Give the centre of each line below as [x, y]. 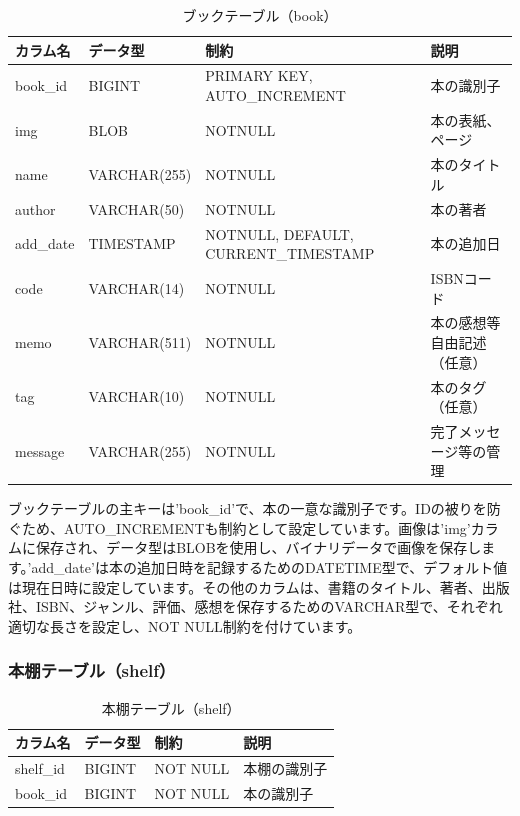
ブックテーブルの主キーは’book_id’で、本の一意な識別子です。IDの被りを [247, 508]
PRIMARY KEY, [259, 75]
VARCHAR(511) [140, 342]
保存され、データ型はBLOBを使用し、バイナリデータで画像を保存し [258, 547]
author [35, 208]
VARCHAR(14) [136, 287]
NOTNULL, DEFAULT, [279, 233]
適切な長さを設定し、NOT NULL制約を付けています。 [185, 625]
